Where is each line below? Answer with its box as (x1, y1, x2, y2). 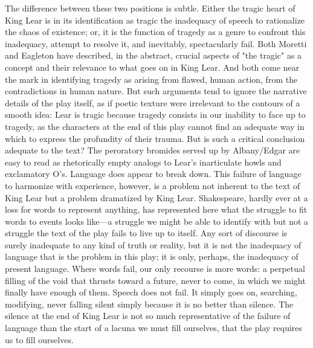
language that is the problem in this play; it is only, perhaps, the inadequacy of (5, 250, 298, 263)
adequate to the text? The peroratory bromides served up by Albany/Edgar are (5, 144, 300, 156)
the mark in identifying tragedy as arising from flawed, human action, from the (5, 72, 298, 85)
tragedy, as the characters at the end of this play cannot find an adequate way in (5, 120, 305, 132)
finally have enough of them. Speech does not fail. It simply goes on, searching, (5, 286, 297, 298)
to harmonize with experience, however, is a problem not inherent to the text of (5, 179, 300, 192)
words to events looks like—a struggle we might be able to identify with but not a (5, 214, 309, 227)
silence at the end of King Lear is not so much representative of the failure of (5, 309, 291, 322)
